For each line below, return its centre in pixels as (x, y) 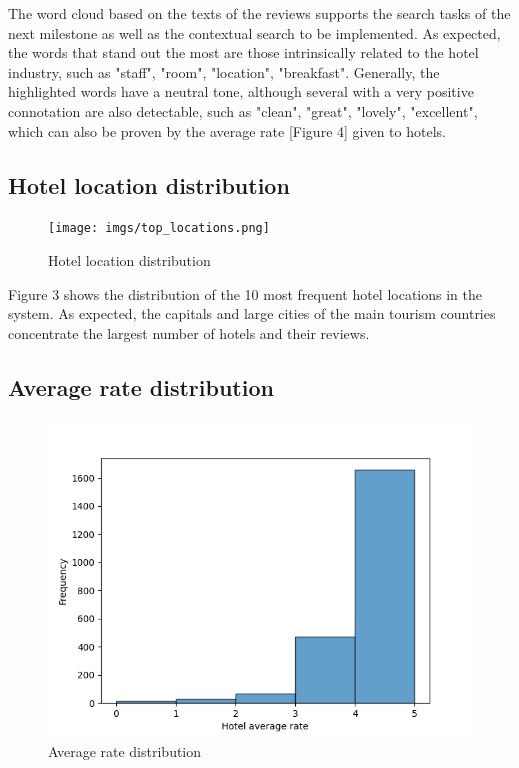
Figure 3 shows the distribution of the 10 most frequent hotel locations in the (245, 293)
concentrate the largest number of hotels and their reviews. (189, 332)
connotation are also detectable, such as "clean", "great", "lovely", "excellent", (243, 110)
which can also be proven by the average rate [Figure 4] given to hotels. (227, 130)
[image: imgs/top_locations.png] (159, 228)
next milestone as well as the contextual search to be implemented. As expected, (254, 32)
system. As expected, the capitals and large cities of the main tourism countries (252, 313)
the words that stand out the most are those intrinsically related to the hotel (243, 52)
